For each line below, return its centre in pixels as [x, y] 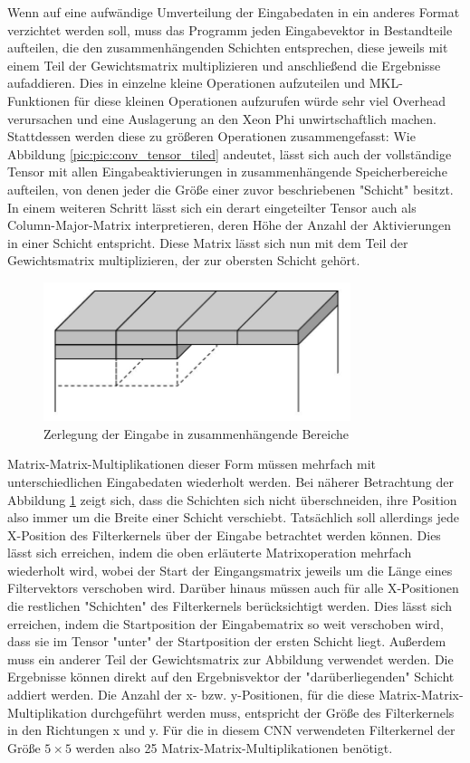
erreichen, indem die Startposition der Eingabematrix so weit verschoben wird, [225, 623]
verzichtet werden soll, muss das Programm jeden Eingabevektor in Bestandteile [230, 29]
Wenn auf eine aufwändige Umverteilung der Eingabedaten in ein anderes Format [234, 12]
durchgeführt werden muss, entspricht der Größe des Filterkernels [273, 712]
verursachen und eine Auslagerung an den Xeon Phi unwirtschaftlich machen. [222, 118]
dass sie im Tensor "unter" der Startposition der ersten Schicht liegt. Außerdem [227, 641]
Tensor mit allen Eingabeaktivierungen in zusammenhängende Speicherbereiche [227, 172]
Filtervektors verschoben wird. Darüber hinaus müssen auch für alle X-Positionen [233, 588]
